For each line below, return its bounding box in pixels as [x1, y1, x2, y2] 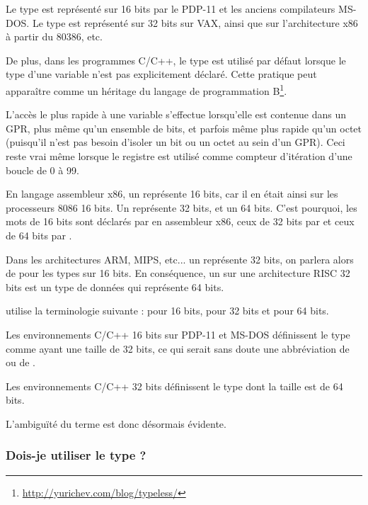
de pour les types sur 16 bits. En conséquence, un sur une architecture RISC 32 [6, 266, 350, 280]
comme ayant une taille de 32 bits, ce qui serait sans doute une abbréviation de [6, 341, 350, 356]
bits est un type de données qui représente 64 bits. [6, 279, 224, 294]
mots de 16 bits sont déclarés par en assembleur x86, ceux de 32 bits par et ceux [6, 214, 355, 229]
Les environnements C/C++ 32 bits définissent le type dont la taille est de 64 [6, 378, 343, 393]
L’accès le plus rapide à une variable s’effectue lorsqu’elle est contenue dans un [6, 107, 346, 122]
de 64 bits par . [6, 227, 72, 242]
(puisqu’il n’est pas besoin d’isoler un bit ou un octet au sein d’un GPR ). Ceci [6, 135, 345, 149]
